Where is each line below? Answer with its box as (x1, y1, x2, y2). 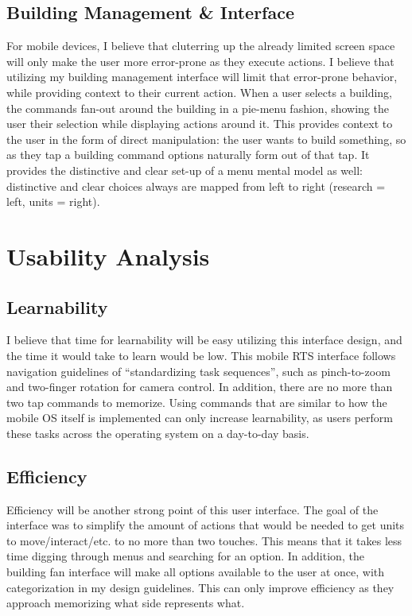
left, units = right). (6, 193, 100, 210)
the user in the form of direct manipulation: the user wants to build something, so (6, 130, 406, 147)
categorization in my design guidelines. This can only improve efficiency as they (6, 579, 395, 595)
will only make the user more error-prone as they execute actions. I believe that (6, 52, 395, 69)
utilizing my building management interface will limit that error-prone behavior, (6, 68, 398, 85)
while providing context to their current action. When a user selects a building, (6, 83, 393, 100)
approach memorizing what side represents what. (6, 595, 245, 611)
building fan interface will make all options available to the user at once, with (6, 564, 385, 580)
